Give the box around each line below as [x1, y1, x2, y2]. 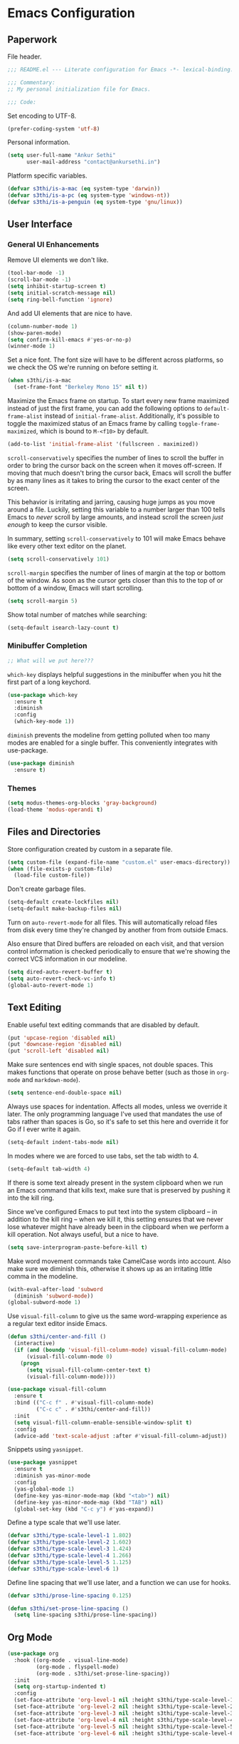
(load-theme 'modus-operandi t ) [7, 806, 103, 814]
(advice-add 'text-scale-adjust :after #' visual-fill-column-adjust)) [14, 1432, 228, 1439]
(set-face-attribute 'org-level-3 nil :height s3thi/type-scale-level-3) [14, 1710, 237, 1717]
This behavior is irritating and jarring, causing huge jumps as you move [7, 497, 216, 506]
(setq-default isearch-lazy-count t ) [7, 624, 119, 631]
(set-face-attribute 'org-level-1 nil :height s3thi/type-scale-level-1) [14, 1696, 237, 1704]
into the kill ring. [7, 1193, 55, 1202]
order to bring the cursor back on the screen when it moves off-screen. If [7, 461, 223, 469]
